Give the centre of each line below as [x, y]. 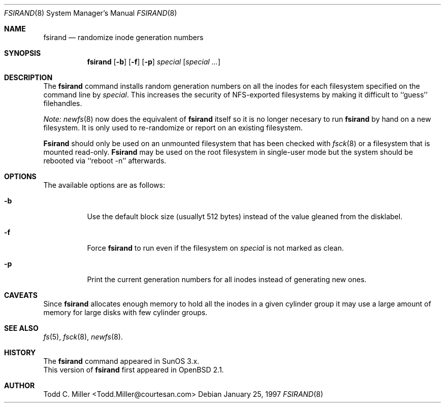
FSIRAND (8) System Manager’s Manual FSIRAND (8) [91, 13]
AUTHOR [20, 385]
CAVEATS [21, 295]
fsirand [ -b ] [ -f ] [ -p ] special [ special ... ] [154, 62]
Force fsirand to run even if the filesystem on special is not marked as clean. [215, 248]
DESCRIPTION [28, 77]
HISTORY [20, 352]
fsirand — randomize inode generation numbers [123, 37]
